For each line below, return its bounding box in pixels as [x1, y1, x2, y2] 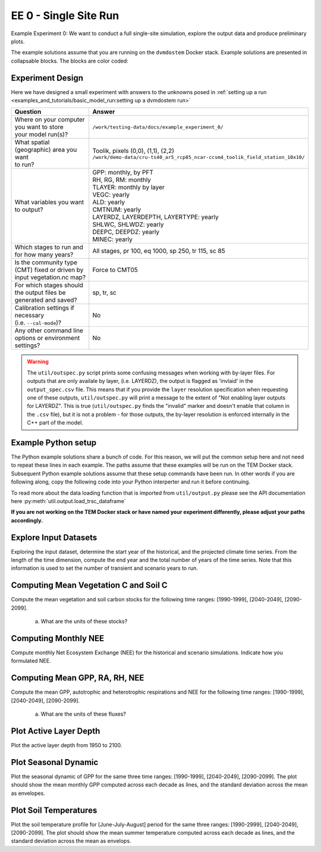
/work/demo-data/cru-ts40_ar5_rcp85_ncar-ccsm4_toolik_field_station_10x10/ [92, 154, 306, 160]
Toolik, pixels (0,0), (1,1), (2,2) [92, 146, 175, 155]
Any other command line [14, 326, 83, 335]
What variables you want [14, 198, 84, 207]
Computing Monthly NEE [11, 633, 104, 643]
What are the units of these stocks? [40, 618, 128, 625]
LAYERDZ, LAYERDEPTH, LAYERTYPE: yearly [92, 213, 219, 221]
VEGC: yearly [92, 191, 130, 199]
